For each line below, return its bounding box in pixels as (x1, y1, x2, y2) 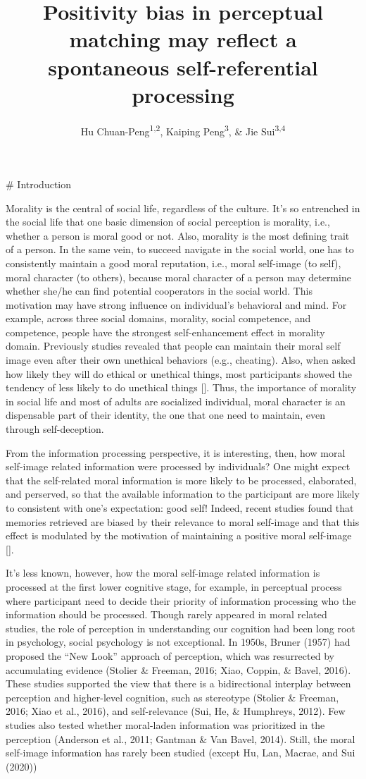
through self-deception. (6, 422, 104, 436)
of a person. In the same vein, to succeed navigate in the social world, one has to (6, 242, 354, 257)
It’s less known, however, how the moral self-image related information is (6, 565, 320, 580)
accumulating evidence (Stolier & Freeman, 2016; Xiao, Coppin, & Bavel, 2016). (6, 662, 351, 677)
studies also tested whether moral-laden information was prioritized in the (6, 717, 325, 732)
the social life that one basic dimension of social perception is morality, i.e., (6, 214, 330, 229)
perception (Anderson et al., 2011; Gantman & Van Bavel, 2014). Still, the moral (6, 731, 355, 746)
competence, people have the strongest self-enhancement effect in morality (6, 324, 325, 339)
